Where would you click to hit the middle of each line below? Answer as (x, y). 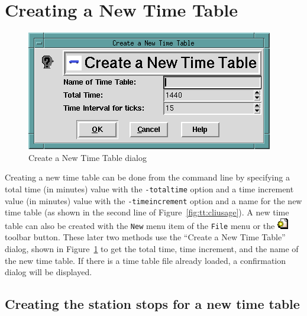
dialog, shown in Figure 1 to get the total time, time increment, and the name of (152, 249)
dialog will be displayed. (49, 272)
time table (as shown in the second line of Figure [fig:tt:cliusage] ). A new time (147, 212)
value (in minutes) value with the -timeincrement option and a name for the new (153, 200)
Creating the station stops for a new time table (152, 304)
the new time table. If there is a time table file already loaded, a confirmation (146, 260)
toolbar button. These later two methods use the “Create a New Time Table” (145, 237)
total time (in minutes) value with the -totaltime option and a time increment (149, 188)
